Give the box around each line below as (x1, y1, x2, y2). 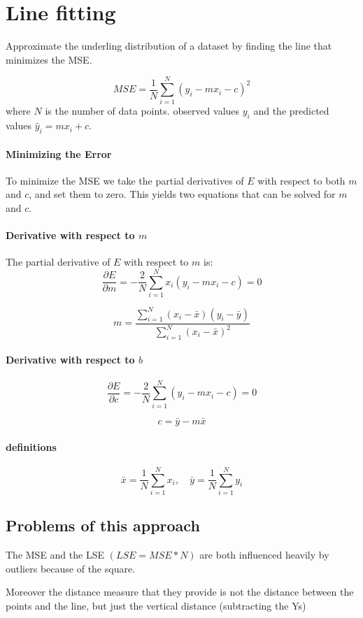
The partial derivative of (6, 254, 111, 269)
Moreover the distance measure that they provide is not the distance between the (6, 584, 354, 599)
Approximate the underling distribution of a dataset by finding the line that (6, 38, 332, 53)
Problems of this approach (6, 515, 200, 536)
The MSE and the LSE (6, 547, 104, 562)
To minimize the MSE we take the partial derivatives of (6, 173, 244, 187)
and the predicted (253, 103, 329, 118)
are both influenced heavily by (199, 547, 329, 562)
